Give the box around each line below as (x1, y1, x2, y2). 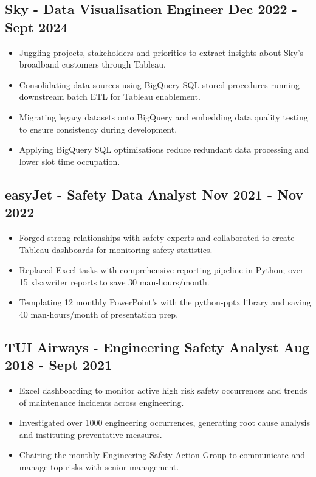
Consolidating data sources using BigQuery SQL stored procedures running (19, 78, 300, 91)
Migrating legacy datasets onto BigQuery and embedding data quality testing (19, 110, 308, 123)
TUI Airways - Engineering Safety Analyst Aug (5, 337, 310, 356)
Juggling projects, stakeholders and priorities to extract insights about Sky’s (19, 46, 304, 58)
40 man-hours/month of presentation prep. (19, 307, 179, 320)
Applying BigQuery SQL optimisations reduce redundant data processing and (19, 143, 309, 156)
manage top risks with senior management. (19, 461, 179, 473)
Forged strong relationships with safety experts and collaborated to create (19, 231, 295, 243)
